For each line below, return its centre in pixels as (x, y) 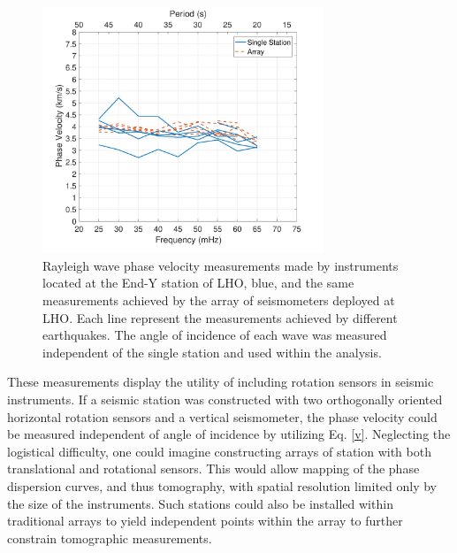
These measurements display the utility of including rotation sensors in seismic (221, 382)
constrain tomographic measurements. (110, 538)
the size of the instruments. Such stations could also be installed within (200, 503)
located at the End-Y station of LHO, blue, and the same (198, 283)
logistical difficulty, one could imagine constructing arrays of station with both (219, 451)
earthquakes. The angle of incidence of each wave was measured (215, 335)
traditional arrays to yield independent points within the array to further (205, 521)
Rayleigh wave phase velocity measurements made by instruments (221, 265)
